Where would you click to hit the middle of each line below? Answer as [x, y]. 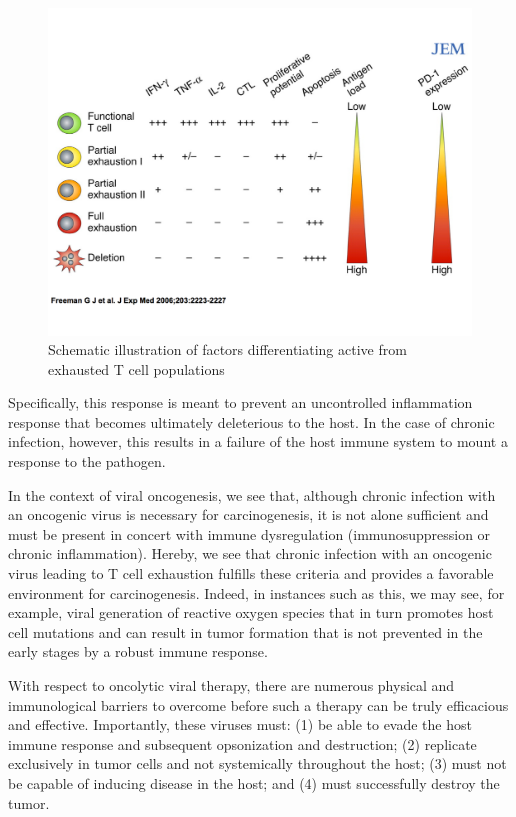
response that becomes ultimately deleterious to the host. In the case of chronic [251, 421]
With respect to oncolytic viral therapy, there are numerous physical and [231, 685]
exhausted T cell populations [136, 368]
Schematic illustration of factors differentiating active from [227, 349]
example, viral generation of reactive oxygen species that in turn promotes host [251, 612]
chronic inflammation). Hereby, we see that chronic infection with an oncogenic [250, 553]
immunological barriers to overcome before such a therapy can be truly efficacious [258, 704]
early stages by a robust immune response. [138, 651]
